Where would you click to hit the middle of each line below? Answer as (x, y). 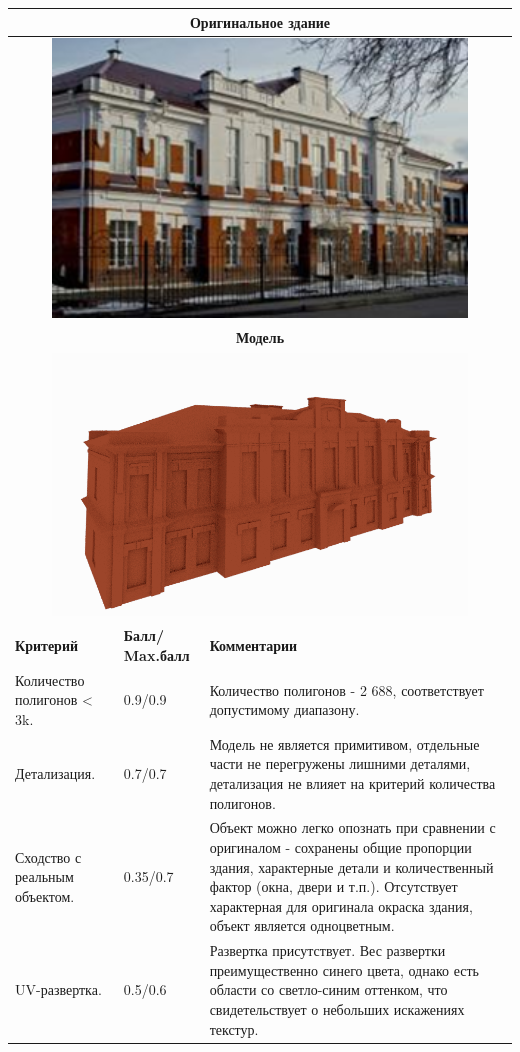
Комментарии (253, 645)
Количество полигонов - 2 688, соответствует (346, 689)
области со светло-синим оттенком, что (328, 989)
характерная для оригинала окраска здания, (341, 905)
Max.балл (156, 654)
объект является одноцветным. (302, 925)
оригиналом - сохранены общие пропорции (340, 846)
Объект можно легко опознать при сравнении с (352, 827)
